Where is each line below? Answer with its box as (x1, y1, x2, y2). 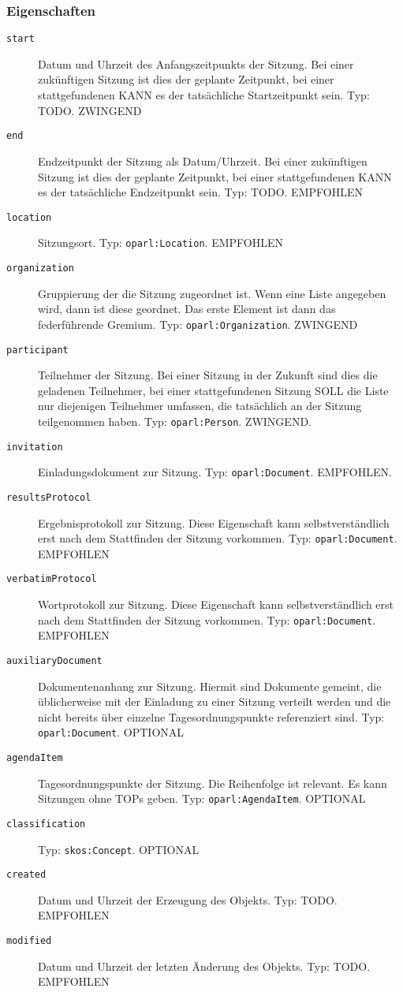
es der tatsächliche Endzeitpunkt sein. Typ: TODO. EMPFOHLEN (38, 184, 363, 200)
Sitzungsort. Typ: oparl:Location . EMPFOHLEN (38, 234, 283, 251)
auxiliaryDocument (6, 654, 103, 666)
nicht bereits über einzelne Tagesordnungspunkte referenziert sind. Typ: (38, 708, 385, 725)
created (6, 869, 47, 881)
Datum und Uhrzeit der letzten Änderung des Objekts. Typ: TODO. (38, 957, 371, 974)
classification (6, 818, 86, 830)
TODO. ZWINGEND (38, 102, 142, 118)
